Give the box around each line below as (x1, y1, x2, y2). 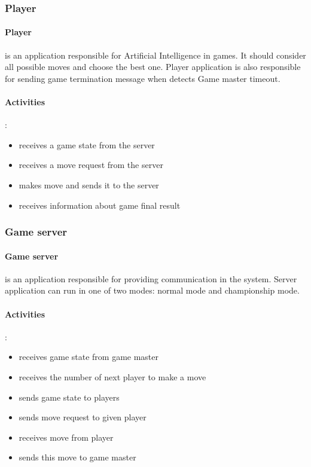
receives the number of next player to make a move (19, 371, 206, 383)
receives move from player (19, 431, 114, 443)
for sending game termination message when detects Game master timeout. (5, 72, 280, 84)
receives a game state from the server (19, 138, 155, 151)
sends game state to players (19, 390, 120, 403)
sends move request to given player (19, 411, 147, 423)
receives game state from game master (19, 350, 159, 363)
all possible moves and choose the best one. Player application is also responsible (5, 60, 301, 73)
